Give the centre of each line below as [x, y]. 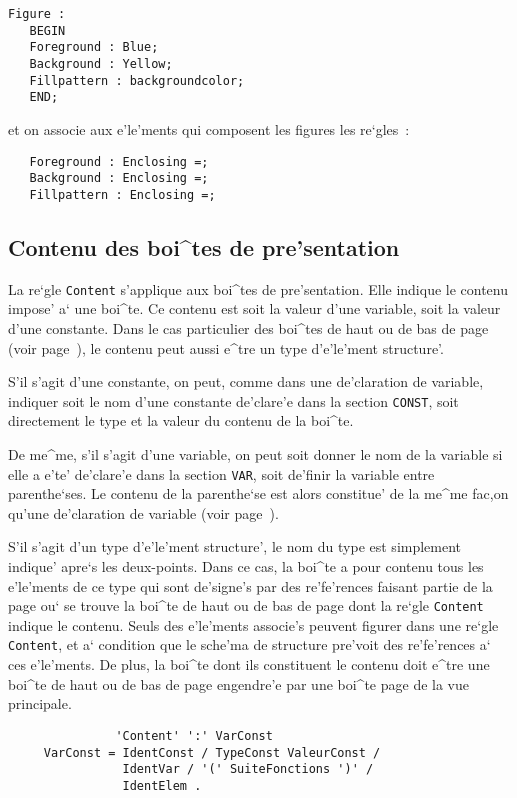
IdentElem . [162, 785]
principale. [40, 703]
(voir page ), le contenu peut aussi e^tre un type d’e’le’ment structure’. [226, 347]
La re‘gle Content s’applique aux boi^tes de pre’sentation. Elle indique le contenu [258, 288]
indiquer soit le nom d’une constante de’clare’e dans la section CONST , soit [233, 400]
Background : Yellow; [101, 63]
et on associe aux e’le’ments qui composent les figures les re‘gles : [209, 128]
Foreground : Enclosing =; [119, 161]
